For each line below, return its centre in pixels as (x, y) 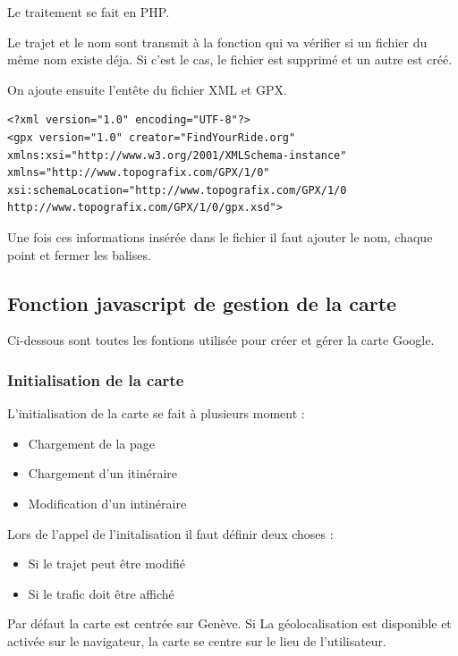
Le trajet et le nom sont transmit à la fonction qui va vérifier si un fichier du (217, 42)
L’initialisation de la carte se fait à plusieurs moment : (156, 413)
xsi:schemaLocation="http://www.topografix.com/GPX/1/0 (177, 190)
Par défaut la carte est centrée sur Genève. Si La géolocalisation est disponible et (229, 623)
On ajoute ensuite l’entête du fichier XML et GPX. (147, 89)
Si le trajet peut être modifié (106, 563)
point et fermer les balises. (79, 254)
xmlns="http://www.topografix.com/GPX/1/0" (139, 173)
